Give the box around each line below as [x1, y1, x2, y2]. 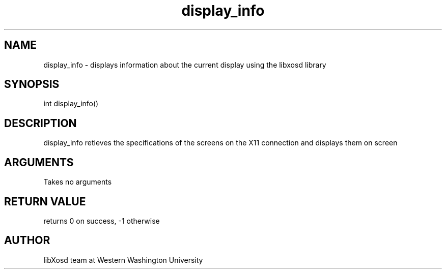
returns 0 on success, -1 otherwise [43, 216, 160, 225]
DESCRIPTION [4, 116, 77, 130]
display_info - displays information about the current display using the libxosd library [43, 60, 326, 69]
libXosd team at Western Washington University [43, 255, 203, 264]
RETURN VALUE [4, 195, 86, 208]
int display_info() [43, 99, 99, 108]
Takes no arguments [43, 177, 112, 187]
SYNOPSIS [4, 78, 60, 91]
